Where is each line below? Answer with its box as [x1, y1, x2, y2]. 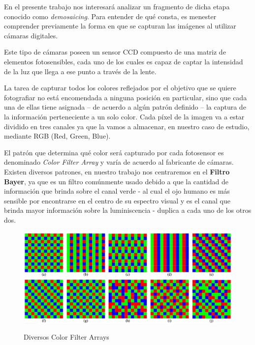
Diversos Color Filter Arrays [24, 332, 109, 342]
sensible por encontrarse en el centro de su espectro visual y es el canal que [4, 195, 230, 205]
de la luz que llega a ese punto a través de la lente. [4, 66, 157, 76]
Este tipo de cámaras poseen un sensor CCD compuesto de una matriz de [4, 47, 226, 57]
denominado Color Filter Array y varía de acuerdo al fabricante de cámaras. [4, 157, 234, 167]
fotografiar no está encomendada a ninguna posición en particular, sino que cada [4, 92, 247, 102]
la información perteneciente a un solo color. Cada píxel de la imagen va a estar [4, 111, 245, 121]
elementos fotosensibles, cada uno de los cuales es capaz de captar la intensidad [4, 56, 243, 66]
